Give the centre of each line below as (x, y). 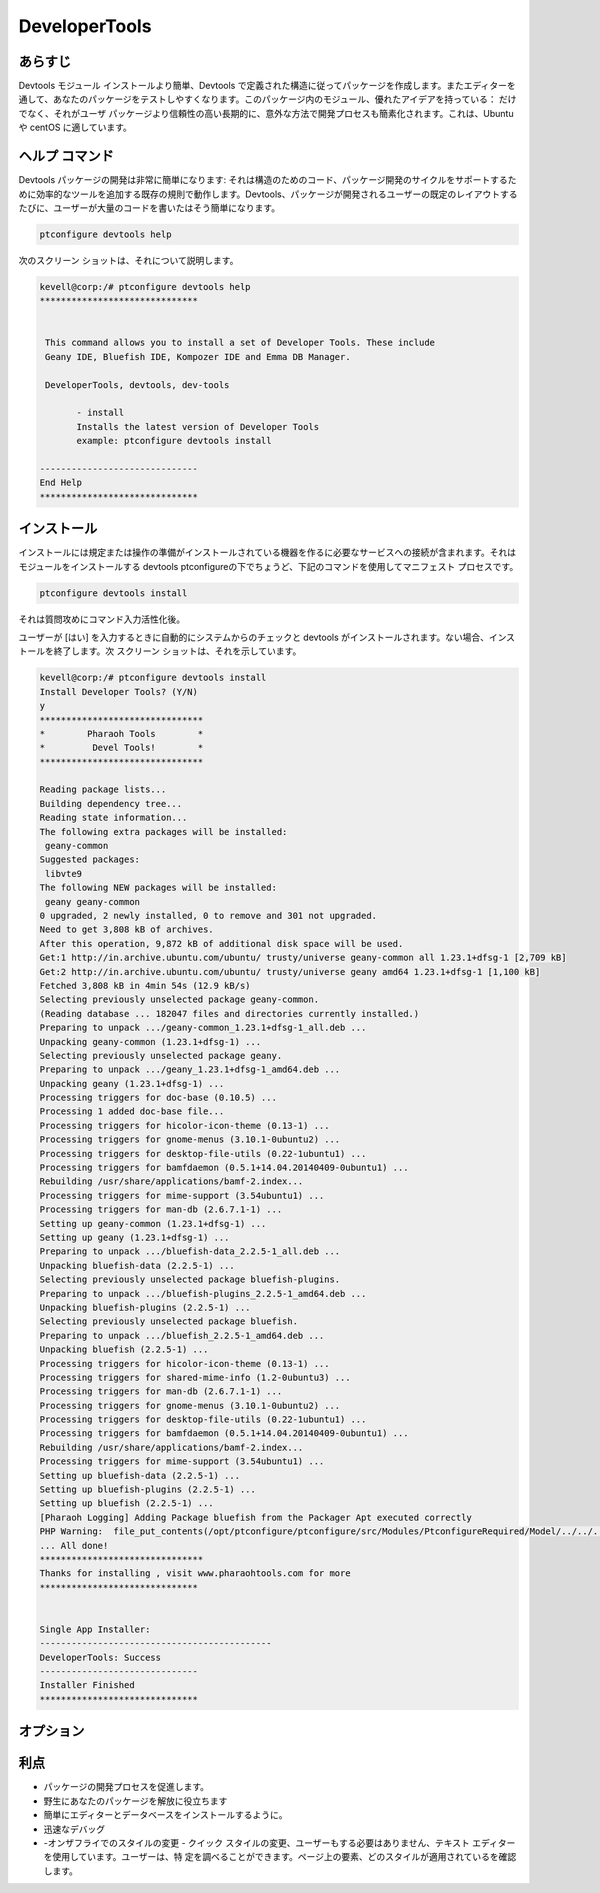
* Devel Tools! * (121, 748)
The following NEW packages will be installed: (158, 888)
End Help (61, 483)
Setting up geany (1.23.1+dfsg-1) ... (134, 1237)
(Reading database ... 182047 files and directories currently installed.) (229, 1013)
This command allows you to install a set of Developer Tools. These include (240, 343)
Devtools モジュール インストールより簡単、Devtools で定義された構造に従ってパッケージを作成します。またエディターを (267, 86)
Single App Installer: (95, 1629)
